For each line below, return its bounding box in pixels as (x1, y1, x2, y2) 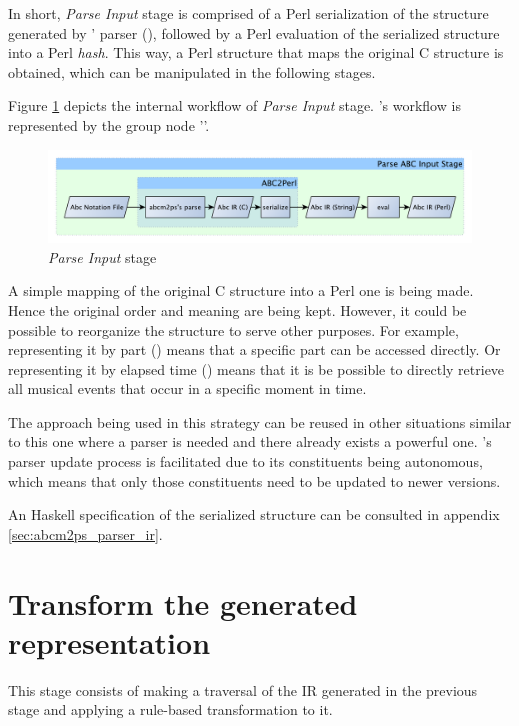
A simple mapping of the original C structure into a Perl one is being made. (8, 280, 474, 301)
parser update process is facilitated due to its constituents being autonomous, (8, 451, 483, 472)
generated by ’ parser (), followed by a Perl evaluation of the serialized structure (8, 22, 500, 43)
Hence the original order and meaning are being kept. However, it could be (8, 299, 467, 320)
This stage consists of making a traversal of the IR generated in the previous (8, 679, 478, 700)
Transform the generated (8, 582, 358, 623)
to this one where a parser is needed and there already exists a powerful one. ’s (8, 431, 492, 452)
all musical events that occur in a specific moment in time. (8, 378, 367, 399)
